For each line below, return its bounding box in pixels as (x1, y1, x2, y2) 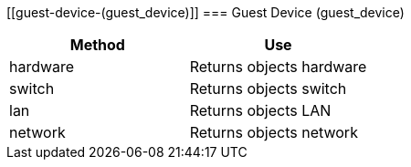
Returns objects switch (189, 79, 347, 98)
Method (69, 36, 125, 54)
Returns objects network (189, 123, 358, 141)
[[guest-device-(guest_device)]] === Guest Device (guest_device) (6, 5, 405, 20)
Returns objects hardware (189, 57, 367, 76)
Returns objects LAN (189, 101, 332, 120)
